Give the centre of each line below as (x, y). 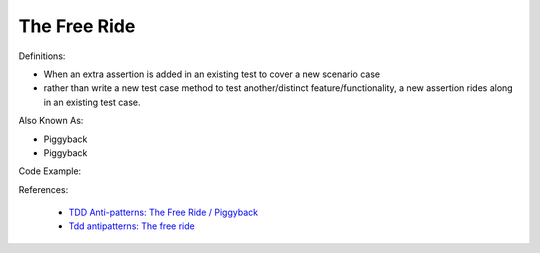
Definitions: (42, 56)
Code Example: (50, 171)
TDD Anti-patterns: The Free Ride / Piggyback (163, 212)
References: (43, 189)
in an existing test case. (92, 102)
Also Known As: (51, 121)
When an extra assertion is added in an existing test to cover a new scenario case (212, 74)
